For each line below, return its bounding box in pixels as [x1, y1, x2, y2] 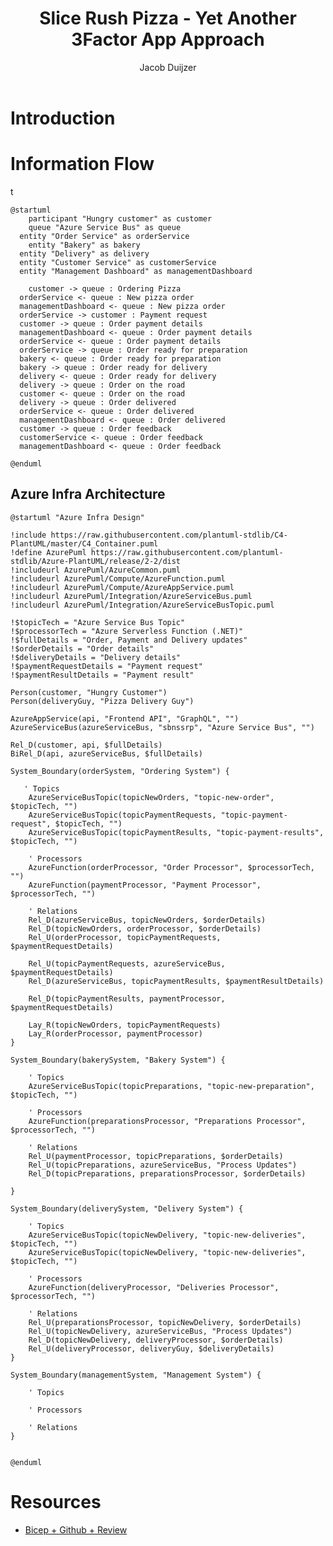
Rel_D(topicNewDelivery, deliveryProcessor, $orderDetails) [28, 1335, 284, 1345]
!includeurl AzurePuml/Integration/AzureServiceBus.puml [10, 591, 253, 601]
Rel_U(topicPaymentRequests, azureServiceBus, [28, 958, 226, 969]
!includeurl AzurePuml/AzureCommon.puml [10, 565, 182, 575]
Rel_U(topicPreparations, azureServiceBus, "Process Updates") [28, 1160, 298, 1170]
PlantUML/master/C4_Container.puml [10, 538, 159, 549]
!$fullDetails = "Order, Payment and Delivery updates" [10, 635, 248, 645]
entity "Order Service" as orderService [19, 231, 190, 241]
